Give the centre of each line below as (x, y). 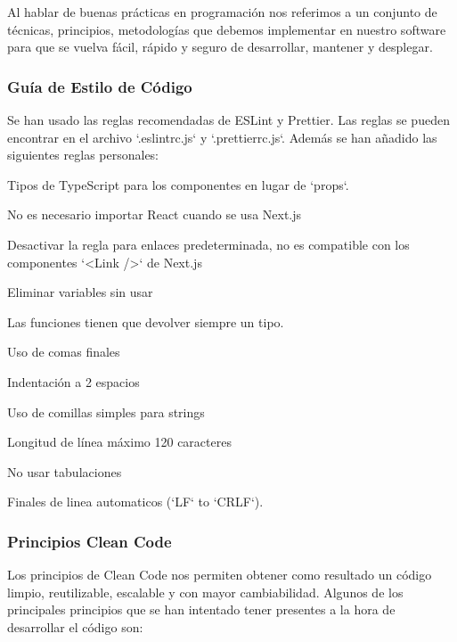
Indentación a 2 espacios (73, 381)
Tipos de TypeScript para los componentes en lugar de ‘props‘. (178, 184)
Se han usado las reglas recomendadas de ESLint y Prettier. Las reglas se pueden (228, 119)
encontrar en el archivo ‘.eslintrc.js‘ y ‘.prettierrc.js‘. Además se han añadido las (222, 137)
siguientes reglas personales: (83, 155)
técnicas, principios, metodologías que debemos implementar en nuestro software (227, 29)
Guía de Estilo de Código (100, 86)
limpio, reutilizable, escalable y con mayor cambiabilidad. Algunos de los (205, 592)
